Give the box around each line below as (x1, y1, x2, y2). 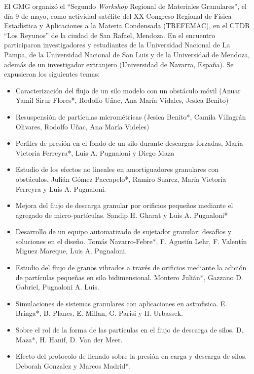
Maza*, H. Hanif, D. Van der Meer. (15, 334, 123, 344)
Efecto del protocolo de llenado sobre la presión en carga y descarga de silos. (15, 351, 247, 361)
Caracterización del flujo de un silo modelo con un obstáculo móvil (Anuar (15, 85, 241, 95)
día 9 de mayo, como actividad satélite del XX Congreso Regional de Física (4, 10, 232, 21)
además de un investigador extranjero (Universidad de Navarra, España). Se (4, 59, 234, 69)
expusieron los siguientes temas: (4, 69, 100, 79)
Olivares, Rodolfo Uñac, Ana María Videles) (15, 121, 149, 131)
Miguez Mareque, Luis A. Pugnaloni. (15, 246, 127, 256)
